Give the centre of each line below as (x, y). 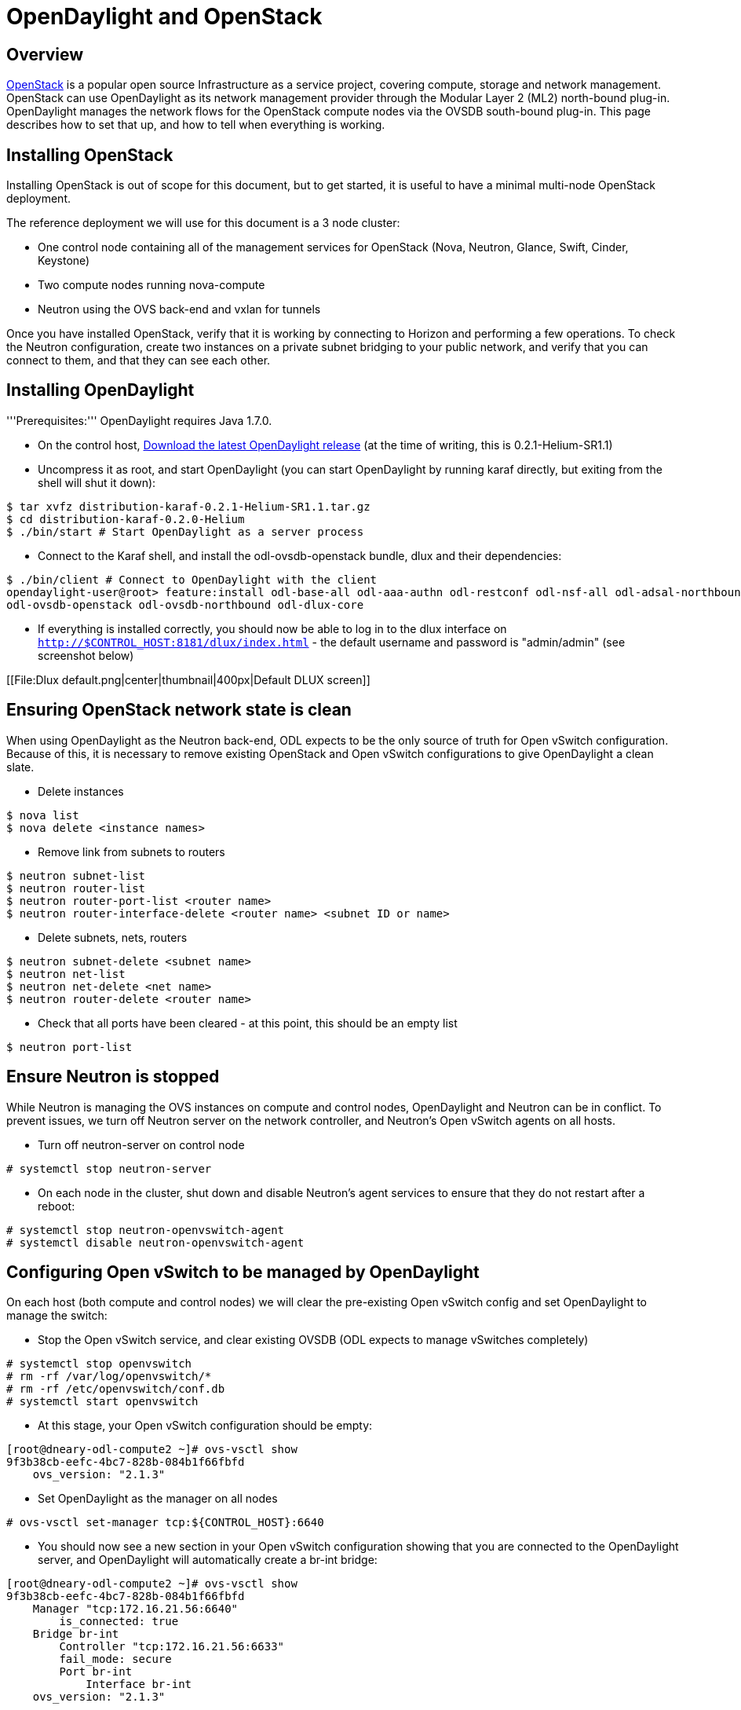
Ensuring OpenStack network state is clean (179, 710)
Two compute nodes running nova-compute (151, 285)
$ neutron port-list (69, 1047)
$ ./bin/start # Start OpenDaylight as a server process (185, 531)
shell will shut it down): (97, 482)
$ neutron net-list (66, 974)
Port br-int (96, 1672)
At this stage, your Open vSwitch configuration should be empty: (205, 1426)
